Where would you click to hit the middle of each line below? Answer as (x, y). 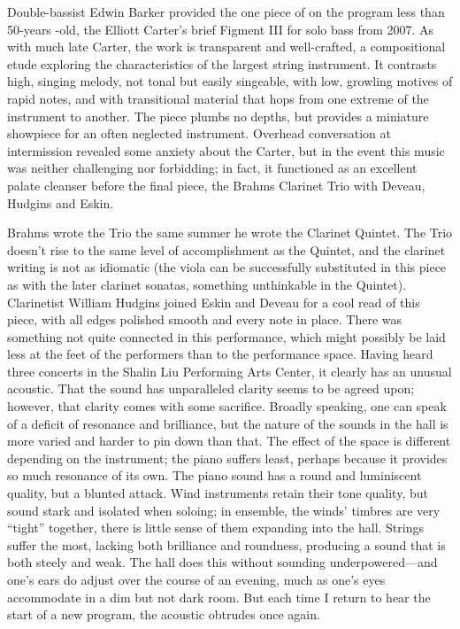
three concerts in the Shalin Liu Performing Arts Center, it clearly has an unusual (230, 371)
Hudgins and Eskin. (61, 202)
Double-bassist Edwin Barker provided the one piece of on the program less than (226, 12)
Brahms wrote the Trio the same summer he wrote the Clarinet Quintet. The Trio (230, 233)
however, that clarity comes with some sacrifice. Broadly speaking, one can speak (227, 406)
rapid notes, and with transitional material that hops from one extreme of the (218, 98)
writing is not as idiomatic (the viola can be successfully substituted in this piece (227, 267)
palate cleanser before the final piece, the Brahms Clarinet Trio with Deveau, (216, 185)
